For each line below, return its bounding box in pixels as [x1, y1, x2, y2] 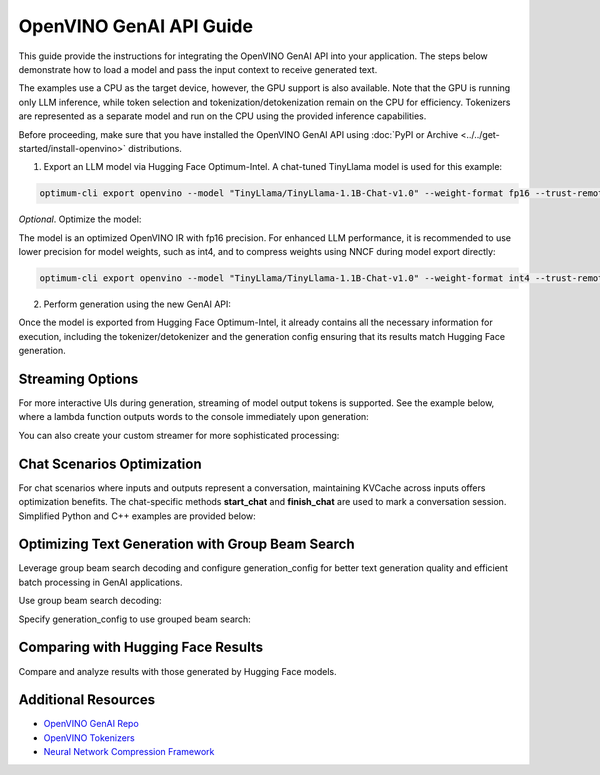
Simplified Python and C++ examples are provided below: [18, 510, 257, 522]
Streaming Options [18, 370, 139, 387]
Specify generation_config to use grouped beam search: [18, 613, 252, 625]
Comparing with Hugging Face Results [18, 639, 264, 656]
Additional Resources [18, 691, 155, 709]
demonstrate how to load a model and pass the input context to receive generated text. [18, 63, 378, 75]
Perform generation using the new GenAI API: [43, 298, 232, 310]
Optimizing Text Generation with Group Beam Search [18, 536, 355, 553]
